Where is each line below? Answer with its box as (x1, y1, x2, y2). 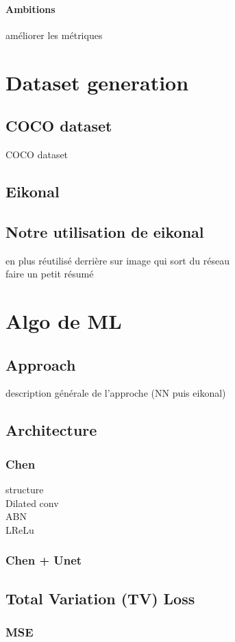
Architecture (5, 419, 97, 441)
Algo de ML (5, 306, 122, 334)
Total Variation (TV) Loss (5, 587, 195, 608)
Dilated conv (5, 495, 59, 510)
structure (5, 482, 44, 496)
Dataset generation (5, 68, 189, 96)
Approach (5, 354, 76, 375)
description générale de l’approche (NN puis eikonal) (5, 386, 226, 400)
